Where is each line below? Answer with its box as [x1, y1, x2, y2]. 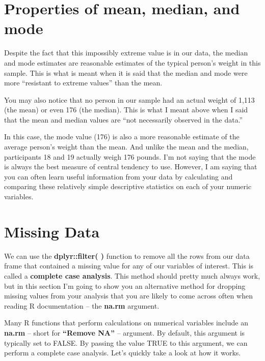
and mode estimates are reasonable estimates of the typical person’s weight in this [4, 57, 261, 68]
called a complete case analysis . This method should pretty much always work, [4, 270, 260, 281]
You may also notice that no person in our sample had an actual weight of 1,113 [4, 94, 255, 105]
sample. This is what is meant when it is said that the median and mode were [4, 67, 248, 78]
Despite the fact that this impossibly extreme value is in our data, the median [4, 47, 248, 58]
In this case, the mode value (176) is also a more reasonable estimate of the [4, 131, 240, 142]
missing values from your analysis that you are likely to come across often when [4, 290, 253, 301]
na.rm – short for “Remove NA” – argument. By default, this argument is [4, 327, 245, 338]
